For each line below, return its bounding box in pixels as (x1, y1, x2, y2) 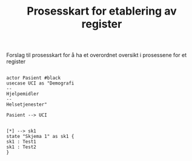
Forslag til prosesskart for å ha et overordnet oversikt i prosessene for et (6, 52, 187, 59)
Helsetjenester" (6, 101, 47, 108)
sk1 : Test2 (6, 144, 36, 150)
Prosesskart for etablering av (27, 4, 177, 18)
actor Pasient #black (6, 75, 61, 81)
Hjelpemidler (6, 91, 39, 97)
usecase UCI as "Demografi (6, 80, 74, 86)
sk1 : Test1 (6, 139, 36, 145)
